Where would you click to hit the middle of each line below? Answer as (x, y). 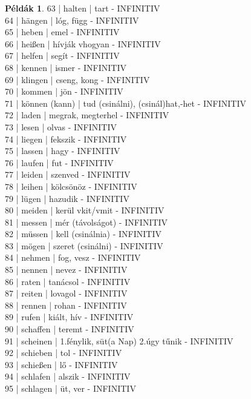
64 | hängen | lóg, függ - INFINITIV (72, 20)
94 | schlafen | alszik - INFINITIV (68, 376)
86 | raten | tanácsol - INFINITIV (68, 281)
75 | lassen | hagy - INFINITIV (63, 151)
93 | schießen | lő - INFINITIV (61, 364)
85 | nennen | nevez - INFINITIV (66, 270)
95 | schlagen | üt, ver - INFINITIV (70, 388)
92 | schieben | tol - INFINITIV (64, 353)
